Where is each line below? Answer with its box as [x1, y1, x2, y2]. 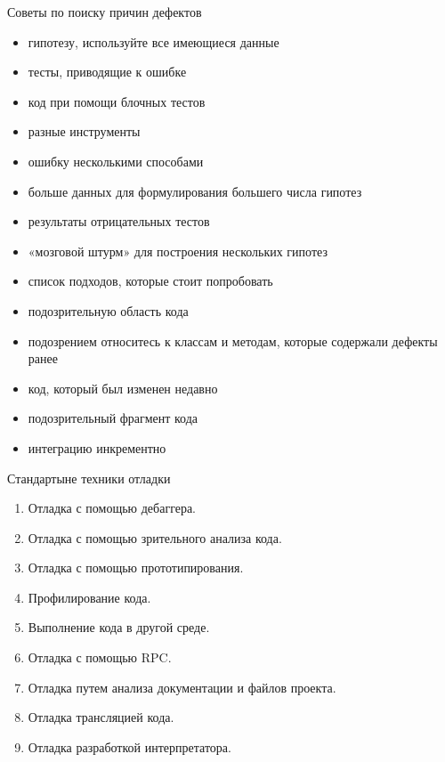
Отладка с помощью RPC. [28, 648, 172, 667]
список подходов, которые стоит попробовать [28, 272, 273, 290]
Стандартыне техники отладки [7, 468, 171, 487]
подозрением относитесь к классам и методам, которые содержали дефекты [28, 331, 438, 350]
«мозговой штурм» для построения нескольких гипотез [28, 241, 328, 260]
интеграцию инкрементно [28, 438, 166, 457]
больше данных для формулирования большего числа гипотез [28, 182, 362, 200]
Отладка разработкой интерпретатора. [28, 737, 231, 756]
